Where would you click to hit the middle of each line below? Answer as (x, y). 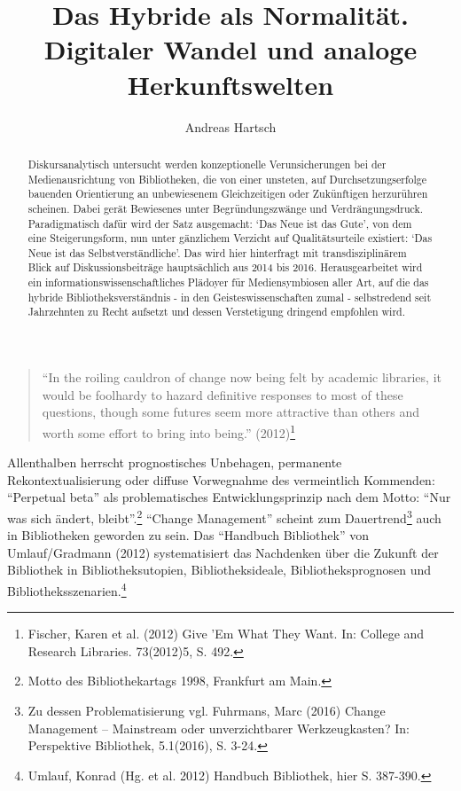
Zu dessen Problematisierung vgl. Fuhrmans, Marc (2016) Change (207, 710)
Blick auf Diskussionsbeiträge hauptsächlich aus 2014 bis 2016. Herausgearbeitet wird (225, 267)
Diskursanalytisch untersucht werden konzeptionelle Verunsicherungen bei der (207, 164)
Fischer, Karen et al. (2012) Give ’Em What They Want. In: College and (226, 634)
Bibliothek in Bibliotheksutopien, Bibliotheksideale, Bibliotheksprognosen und (219, 570)
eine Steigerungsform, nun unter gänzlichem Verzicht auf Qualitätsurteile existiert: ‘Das (230, 238)
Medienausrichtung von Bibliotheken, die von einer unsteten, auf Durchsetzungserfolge (227, 179)
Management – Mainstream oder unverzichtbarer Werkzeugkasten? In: (219, 728)
